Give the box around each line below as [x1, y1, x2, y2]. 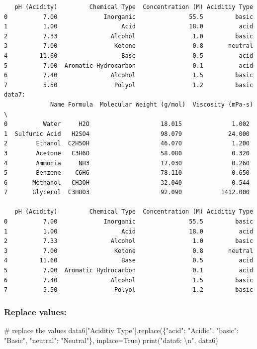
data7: [4, 91, 25, 99]
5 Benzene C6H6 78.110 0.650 [4, 169, 250, 177]
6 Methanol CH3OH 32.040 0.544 [4, 179, 250, 186]
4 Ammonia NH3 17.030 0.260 [4, 159, 250, 167]
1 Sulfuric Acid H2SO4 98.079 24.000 [4, 130, 250, 137]
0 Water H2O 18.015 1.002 [4, 120, 250, 128]
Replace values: [4, 305, 67, 318]
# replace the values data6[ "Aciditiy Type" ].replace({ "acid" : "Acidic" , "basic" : [4, 325, 239, 336]
